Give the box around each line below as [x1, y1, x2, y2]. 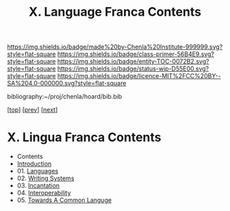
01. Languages [16, 167, 59, 175]
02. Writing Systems [16, 174, 75, 182]
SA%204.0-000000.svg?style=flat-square [7, 79, 127, 88]
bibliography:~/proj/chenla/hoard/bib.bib [7, 92, 123, 101]
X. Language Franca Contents [28, 4, 202, 20]
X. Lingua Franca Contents [7, 129, 162, 145]
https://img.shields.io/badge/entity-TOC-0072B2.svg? [57, 58, 209, 66]
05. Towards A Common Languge [16, 196, 112, 204]
